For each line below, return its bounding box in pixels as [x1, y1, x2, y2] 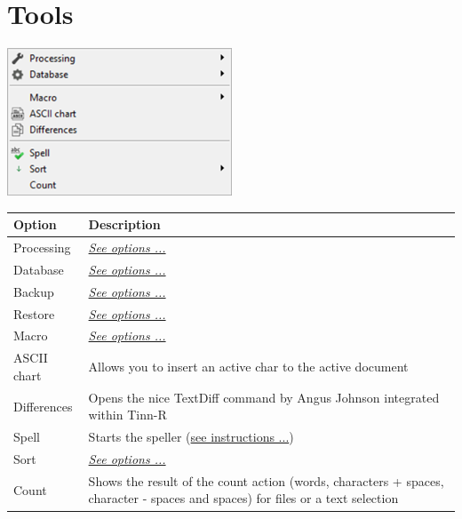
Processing [13, 238, 71, 257]
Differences [13, 396, 73, 415]
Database [13, 259, 64, 278]
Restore [13, 304, 55, 323]
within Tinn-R [88, 405, 167, 424]
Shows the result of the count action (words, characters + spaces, [88, 471, 444, 490]
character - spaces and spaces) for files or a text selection [88, 489, 399, 507]
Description [88, 215, 161, 234]
